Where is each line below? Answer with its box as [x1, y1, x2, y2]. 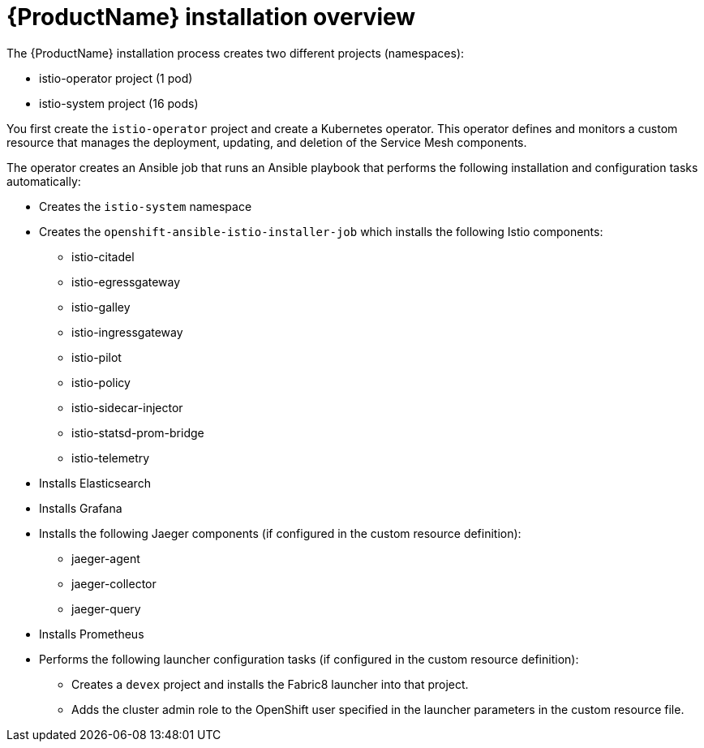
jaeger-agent [71, 551, 140, 565]
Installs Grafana [39, 501, 122, 515]
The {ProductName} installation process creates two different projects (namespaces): [6, 45, 465, 60]
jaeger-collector [71, 576, 157, 591]
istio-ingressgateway [71, 325, 183, 339]
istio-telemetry [71, 450, 150, 465]
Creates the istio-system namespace [39, 199, 252, 213]
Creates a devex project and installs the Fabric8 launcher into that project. [71, 677, 469, 691]
